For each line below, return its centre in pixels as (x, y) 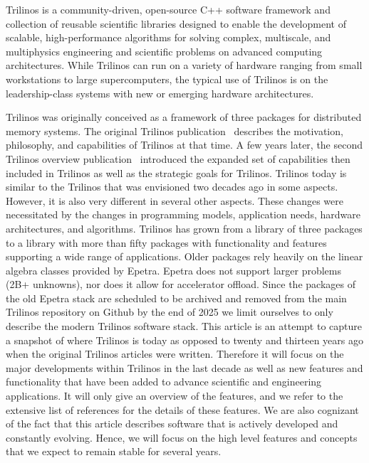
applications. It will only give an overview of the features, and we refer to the (175, 396)
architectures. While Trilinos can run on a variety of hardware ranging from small (184, 65)
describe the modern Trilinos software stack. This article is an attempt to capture (184, 326)
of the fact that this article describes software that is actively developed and (172, 424)
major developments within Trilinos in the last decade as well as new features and (184, 367)
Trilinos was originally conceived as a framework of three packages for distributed (184, 117)
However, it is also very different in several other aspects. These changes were (175, 200)
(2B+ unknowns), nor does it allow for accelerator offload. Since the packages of (181, 284)
